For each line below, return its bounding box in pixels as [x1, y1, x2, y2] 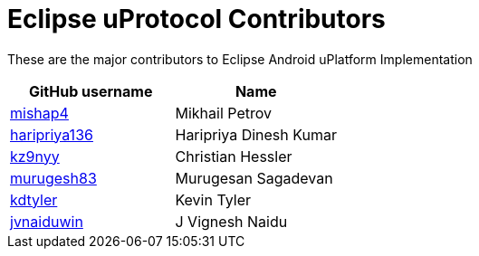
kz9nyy [10, 147, 60, 166]
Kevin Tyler [175, 190, 252, 209]
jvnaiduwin [10, 212, 83, 231]
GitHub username [28, 81, 153, 100]
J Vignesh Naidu [175, 212, 288, 231]
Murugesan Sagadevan [175, 168, 333, 187]
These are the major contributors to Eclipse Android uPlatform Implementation [7, 51, 473, 67]
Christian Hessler [175, 147, 292, 166]
